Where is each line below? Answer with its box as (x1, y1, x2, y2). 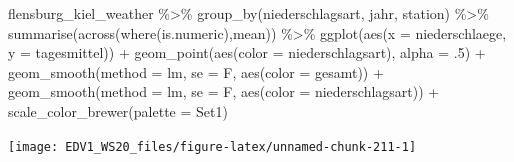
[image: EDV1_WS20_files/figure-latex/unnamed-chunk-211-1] (8, 139, 417, 154)
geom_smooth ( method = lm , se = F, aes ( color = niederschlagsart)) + (8, 81, 440, 102)
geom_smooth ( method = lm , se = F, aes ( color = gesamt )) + (8, 61, 384, 82)
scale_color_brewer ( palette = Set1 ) (8, 100, 228, 121)
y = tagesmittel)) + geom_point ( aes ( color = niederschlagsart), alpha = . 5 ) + (8, 42, 486, 63)
